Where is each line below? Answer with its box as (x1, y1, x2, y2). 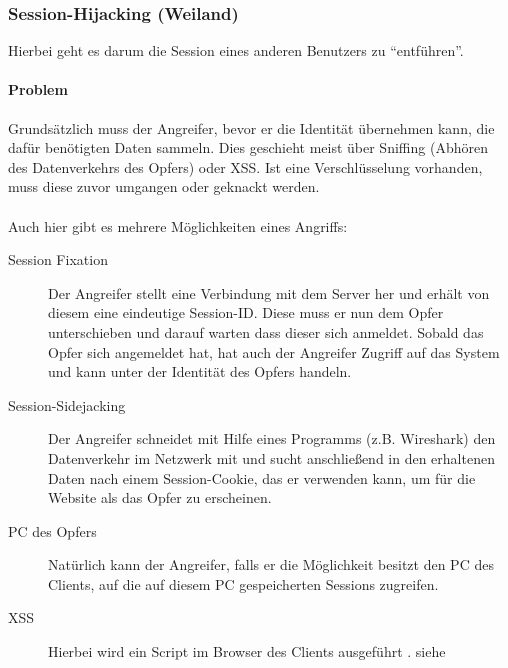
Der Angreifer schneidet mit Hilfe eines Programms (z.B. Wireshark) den (48, 428, 496, 449)
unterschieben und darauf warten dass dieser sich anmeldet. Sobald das (48, 321, 484, 342)
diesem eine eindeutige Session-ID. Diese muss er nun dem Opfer (48, 302, 444, 323)
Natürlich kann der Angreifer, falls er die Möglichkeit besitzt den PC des (48, 554, 494, 575)
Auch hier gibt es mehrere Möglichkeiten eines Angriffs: (8, 215, 348, 236)
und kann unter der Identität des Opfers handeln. (48, 361, 352, 382)
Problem (8, 79, 68, 100)
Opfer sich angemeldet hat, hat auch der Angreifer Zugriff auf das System (48, 341, 500, 362)
